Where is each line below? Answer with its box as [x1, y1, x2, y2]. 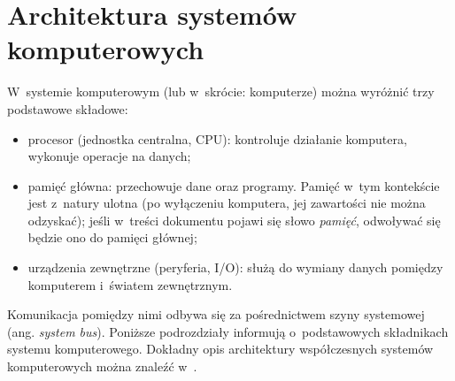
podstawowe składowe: [7, 99, 128, 118]
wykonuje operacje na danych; [27, 147, 191, 165]
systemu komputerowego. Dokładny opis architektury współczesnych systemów [7, 339, 434, 358]
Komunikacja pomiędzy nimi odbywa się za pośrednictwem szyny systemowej [7, 305, 425, 324]
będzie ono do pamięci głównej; [27, 228, 197, 247]
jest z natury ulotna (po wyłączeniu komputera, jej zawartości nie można [27, 194, 426, 212]
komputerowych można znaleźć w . [7, 357, 197, 376]
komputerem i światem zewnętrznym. [27, 275, 233, 293]
